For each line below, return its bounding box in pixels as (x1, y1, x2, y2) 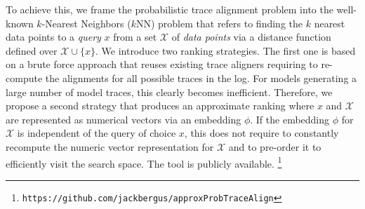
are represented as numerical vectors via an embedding (6, 112, 241, 126)
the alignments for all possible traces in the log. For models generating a (45, 70, 357, 85)
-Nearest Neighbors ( (41, 15, 131, 30)
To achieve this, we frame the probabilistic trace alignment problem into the (6, 2, 333, 16)
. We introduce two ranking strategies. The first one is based (95, 43, 356, 58)
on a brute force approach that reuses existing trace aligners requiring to (6, 57, 318, 72)
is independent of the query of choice (17, 126, 176, 140)
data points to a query (6, 29, 101, 44)
